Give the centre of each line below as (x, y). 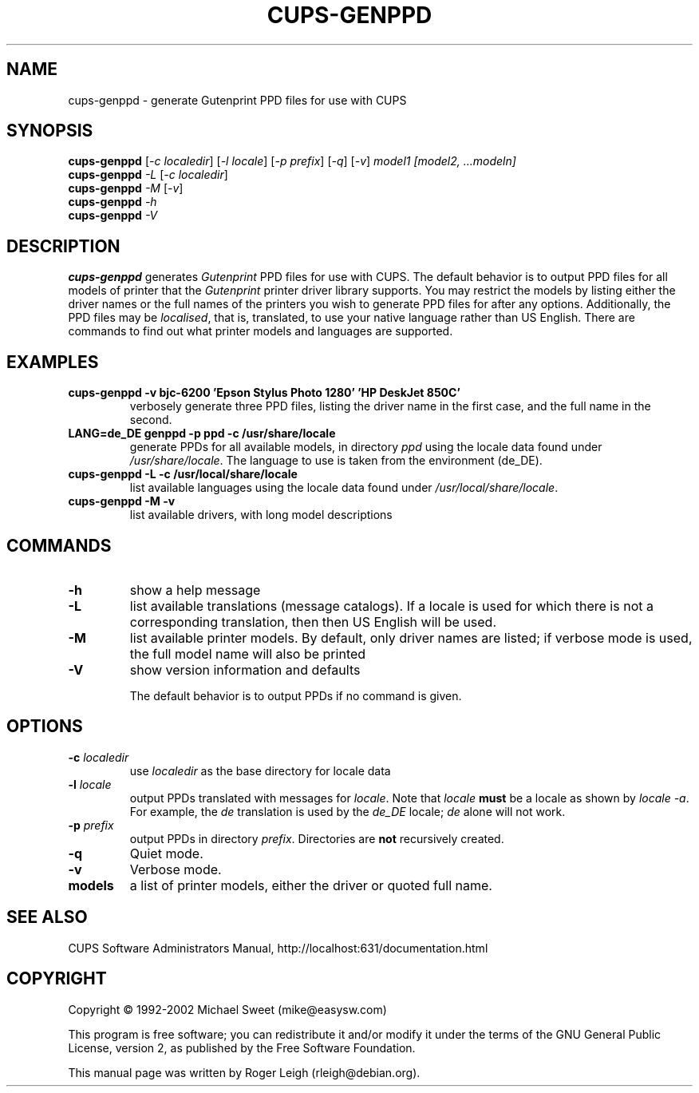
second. (151, 420)
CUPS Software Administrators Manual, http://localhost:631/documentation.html (278, 948)
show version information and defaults (245, 669)
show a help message (195, 590)
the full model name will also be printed (248, 653)
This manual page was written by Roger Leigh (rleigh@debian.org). (244, 1072)
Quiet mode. (166, 853)
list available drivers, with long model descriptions (261, 515)
